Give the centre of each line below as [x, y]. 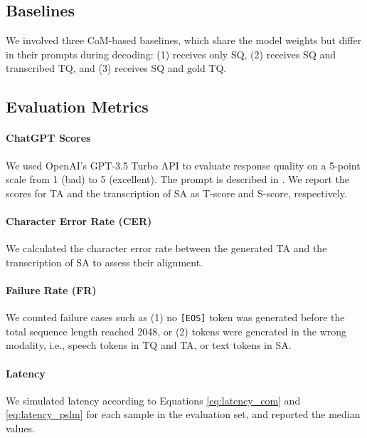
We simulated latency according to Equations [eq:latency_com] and [153, 400]
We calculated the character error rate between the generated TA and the [166, 248]
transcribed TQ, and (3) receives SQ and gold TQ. [116, 68]
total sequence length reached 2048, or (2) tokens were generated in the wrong [176, 331]
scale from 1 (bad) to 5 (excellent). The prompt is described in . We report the [178, 179]
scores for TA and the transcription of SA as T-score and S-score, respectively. [176, 193]
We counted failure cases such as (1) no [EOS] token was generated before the [175, 317]
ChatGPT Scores [48, 138]
